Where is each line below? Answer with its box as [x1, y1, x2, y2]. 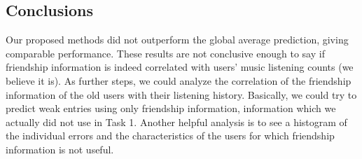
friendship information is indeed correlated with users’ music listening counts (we [6, 60, 354, 74]
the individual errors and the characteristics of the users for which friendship [6, 128, 335, 143]
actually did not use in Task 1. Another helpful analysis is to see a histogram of [6, 114, 347, 129]
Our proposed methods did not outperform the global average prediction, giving [6, 32, 349, 47]
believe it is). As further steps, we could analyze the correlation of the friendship [6, 73, 351, 88]
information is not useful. [6, 141, 114, 156]
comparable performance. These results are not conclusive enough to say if [6, 46, 325, 60]
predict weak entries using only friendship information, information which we [6, 101, 336, 116]
